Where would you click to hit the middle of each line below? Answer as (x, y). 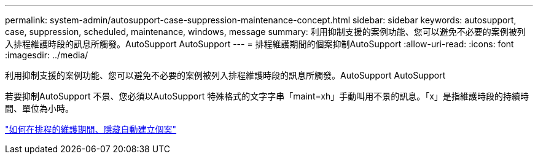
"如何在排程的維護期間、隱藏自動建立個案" (91, 129)
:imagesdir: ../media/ (47, 55)
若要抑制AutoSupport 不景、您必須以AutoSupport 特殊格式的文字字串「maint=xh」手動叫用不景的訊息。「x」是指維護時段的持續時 (267, 96)
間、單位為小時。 (39, 108)
